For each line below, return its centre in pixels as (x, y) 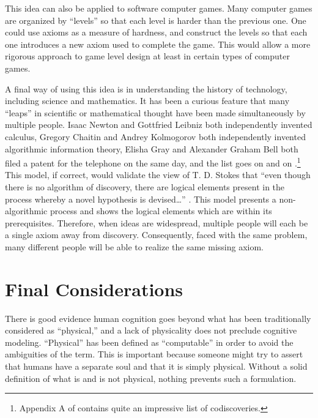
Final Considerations (94, 289)
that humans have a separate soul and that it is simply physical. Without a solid (156, 366)
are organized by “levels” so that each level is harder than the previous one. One (156, 20)
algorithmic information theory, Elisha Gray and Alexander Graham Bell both (152, 148)
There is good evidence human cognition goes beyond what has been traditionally (158, 318)
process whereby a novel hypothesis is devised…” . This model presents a (141, 199)
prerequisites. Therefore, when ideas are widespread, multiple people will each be (157, 222)
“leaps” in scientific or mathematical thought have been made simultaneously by (155, 112)
